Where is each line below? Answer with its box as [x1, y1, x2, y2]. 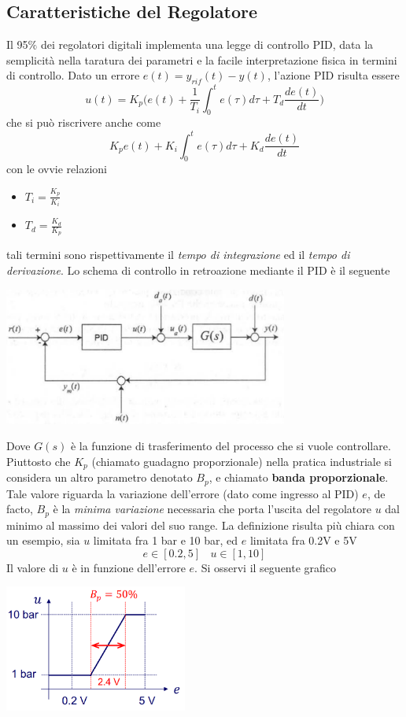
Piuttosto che [6, 453, 71, 469]
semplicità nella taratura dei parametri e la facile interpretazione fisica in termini [6, 51, 397, 68]
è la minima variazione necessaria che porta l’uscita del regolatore [53, 501, 371, 517]
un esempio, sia [6, 532, 80, 549]
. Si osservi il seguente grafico [194, 559, 337, 575]
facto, [6, 501, 33, 517]
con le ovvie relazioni [6, 161, 107, 177]
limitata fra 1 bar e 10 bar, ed [93, 532, 238, 549]
